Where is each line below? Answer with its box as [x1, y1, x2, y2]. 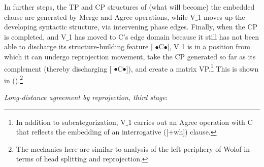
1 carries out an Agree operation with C [128, 116, 253, 127]
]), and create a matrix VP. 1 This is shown [126, 61, 259, 74]
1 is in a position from [181, 41, 250, 52]
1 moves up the [197, 11, 245, 22]
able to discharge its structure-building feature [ [4, 41, 153, 52]
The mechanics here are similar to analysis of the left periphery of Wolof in [16, 143, 250, 154]
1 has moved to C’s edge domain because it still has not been [69, 31, 259, 42]
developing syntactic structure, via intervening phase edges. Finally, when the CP [4, 21, 257, 32]
